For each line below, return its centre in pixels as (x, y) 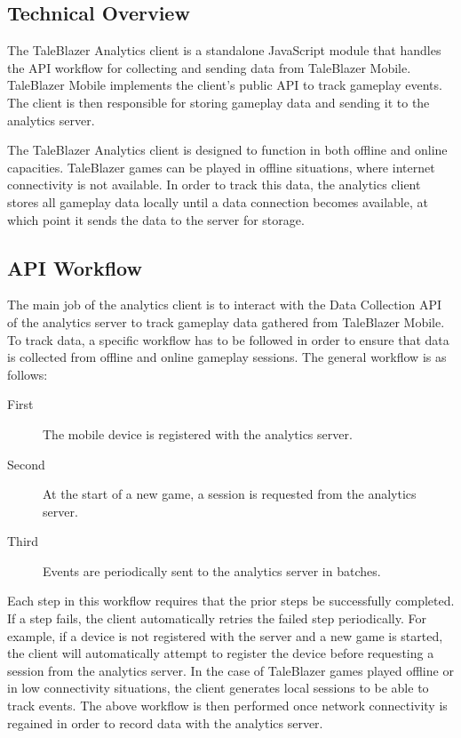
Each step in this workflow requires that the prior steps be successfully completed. (231, 601)
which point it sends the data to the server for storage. (156, 219)
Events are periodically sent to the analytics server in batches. (212, 570)
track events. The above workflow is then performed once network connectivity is (227, 706)
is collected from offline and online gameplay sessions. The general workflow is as (227, 357)
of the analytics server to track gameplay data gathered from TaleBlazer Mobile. (226, 321)
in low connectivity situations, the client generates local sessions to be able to (218, 688)
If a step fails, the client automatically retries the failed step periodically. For (217, 618)
